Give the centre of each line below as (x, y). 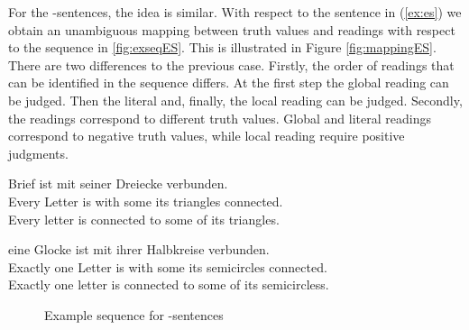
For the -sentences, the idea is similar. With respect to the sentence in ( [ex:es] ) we (235, 12)
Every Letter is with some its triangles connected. (146, 201)
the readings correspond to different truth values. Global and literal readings (220, 118)
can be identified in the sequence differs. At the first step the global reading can (229, 82)
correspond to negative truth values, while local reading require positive (207, 136)
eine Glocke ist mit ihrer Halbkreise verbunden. (139, 249)
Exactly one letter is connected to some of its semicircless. (169, 284)
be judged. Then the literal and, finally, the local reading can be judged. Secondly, (235, 100)
